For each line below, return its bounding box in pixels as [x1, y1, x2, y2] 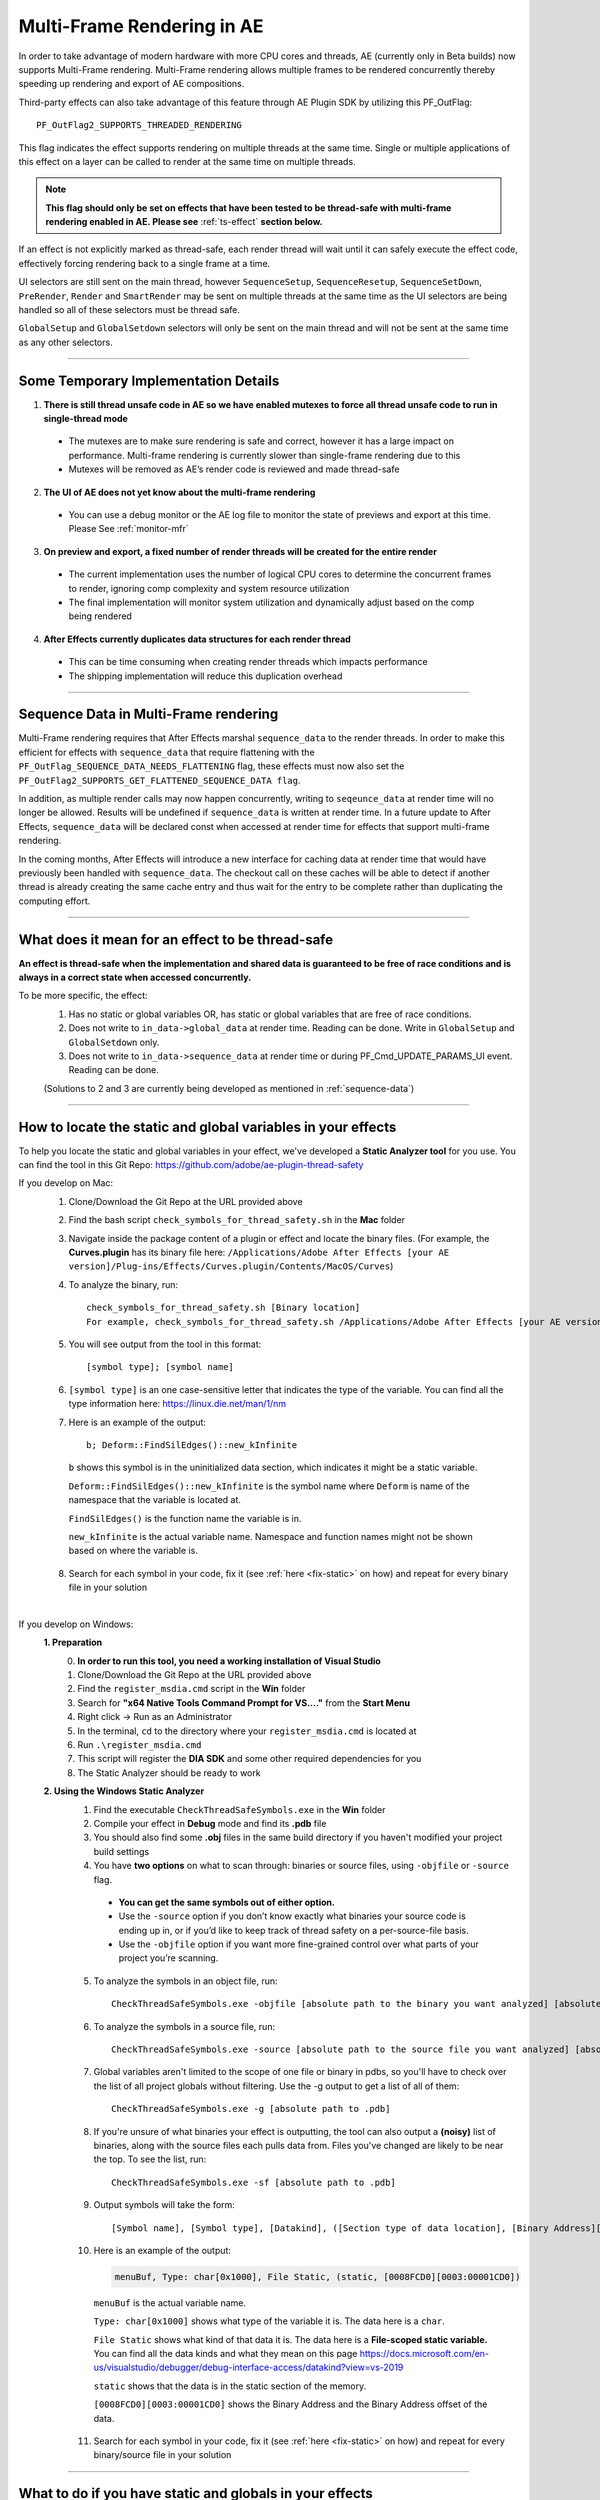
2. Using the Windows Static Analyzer [43, 1785, 205, 1797]
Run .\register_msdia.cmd [77, 1738, 202, 1750]
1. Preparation [43, 1636, 103, 1649]
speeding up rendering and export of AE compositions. [18, 78, 245, 90]
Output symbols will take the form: [93, 2199, 235, 2211]
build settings [93, 1845, 150, 1857]
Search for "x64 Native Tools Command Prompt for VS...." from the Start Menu [77, 1696, 410, 1709]
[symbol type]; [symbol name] [86, 1361, 235, 1373]
